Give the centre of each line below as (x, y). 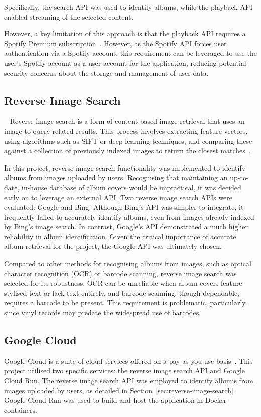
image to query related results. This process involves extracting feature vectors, (126, 131)
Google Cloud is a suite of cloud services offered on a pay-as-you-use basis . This (128, 360)
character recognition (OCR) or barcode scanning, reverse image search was (120, 273)
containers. (21, 410)
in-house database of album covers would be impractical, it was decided (131, 187)
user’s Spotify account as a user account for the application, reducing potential (125, 63)
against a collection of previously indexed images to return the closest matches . (127, 151)
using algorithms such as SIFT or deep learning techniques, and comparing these (128, 141)
